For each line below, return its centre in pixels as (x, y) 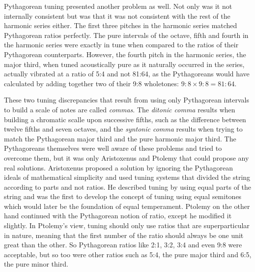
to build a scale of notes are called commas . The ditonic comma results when (120, 109)
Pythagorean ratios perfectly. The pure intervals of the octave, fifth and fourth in (126, 35)
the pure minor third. (36, 264)
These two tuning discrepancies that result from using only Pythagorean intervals (127, 100)
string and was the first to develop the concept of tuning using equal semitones (123, 196)
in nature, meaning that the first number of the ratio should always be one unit (124, 235)
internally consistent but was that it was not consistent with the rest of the (117, 16)
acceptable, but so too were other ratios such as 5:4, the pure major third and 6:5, (128, 254)
